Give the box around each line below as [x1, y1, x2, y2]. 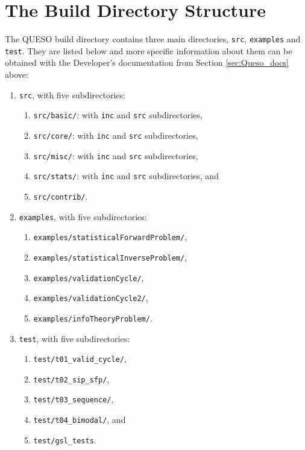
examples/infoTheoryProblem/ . [33, 311, 152, 324]
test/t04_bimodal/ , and [33, 413, 126, 426]
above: [5, 68, 28, 81]
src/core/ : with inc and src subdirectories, [33, 128, 198, 141]
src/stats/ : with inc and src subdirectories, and [33, 170, 219, 182]
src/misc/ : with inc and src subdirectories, [33, 149, 198, 162]
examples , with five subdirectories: [19, 210, 147, 223]
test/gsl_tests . [33, 433, 96, 446]
